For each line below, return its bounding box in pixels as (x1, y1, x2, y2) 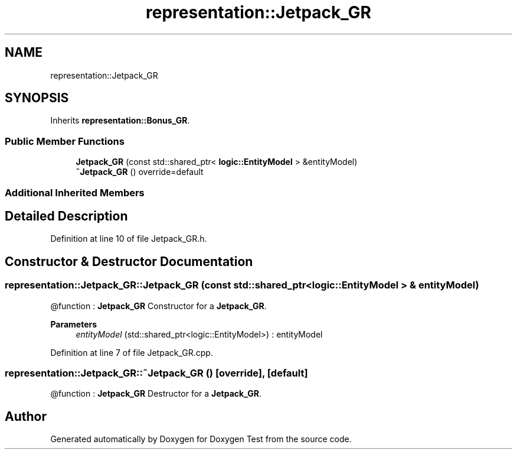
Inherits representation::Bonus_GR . (50, 115, 190, 126)
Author (5, 408, 47, 424)
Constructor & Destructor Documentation (5, 254, 253, 269)
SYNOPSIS (5, 90, 69, 106)
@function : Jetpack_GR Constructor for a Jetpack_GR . (50, 300, 267, 311)
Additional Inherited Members (5, 186, 145, 199)
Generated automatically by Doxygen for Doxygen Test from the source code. (50, 434, 352, 445)
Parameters (50, 319, 97, 329)
